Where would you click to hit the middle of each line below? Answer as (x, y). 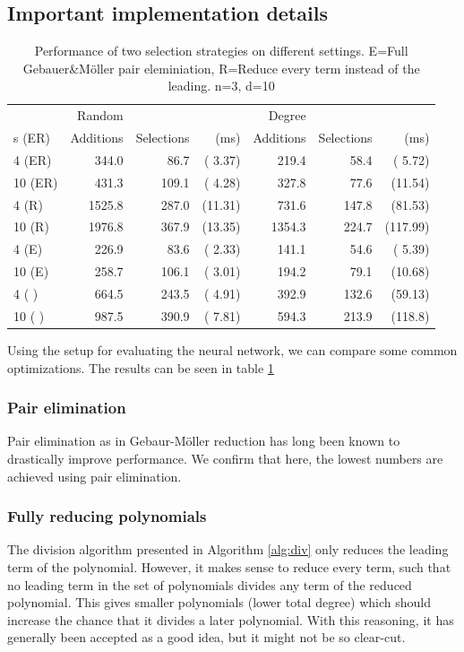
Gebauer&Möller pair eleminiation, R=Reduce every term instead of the (221, 68)
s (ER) (32, 138)
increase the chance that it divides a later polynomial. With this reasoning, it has (231, 619)
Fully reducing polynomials (107, 516)
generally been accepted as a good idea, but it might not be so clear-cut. (206, 637)
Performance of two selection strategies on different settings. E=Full (221, 51)
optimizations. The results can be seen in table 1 (141, 367)
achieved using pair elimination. (95, 476)
